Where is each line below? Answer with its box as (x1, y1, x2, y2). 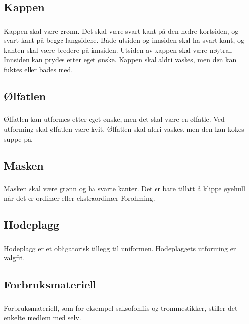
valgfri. (4, 252, 25, 263)
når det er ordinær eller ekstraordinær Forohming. (4, 193, 155, 203)
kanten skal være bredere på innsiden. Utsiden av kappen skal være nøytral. (4, 44, 233, 55)
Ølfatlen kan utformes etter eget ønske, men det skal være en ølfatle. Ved (4, 114, 225, 124)
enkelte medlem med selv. (4, 312, 81, 323)
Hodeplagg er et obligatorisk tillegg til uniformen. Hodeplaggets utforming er (4, 243, 236, 253)
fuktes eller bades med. (4, 64, 73, 74)
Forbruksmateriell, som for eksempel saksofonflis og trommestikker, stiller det (4, 302, 238, 313)
